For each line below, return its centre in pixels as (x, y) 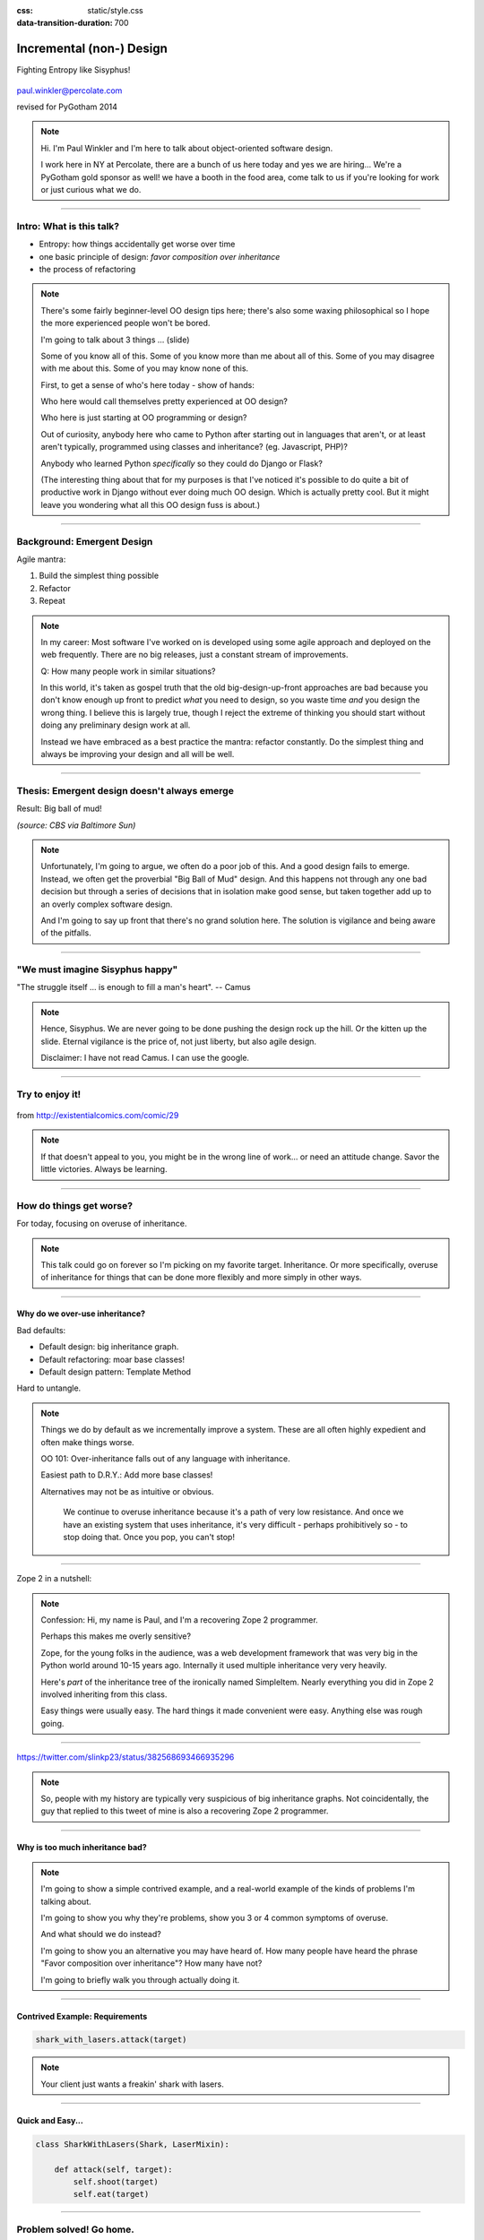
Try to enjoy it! (49, 1094)
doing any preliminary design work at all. (116, 725)
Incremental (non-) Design (92, 49)
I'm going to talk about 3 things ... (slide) (115, 340)
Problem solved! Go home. (75, 2229)
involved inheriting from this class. (104, 1694)
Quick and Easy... (50, 2120)
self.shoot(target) (116, 2182)
